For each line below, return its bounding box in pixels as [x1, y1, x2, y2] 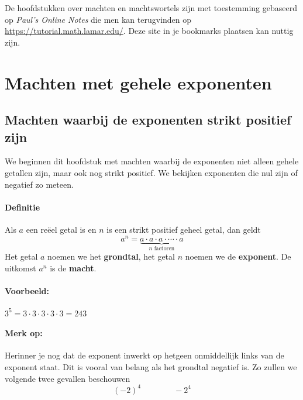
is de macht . [50, 261, 97, 274]
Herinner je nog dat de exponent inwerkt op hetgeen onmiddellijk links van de [5, 349, 284, 361]
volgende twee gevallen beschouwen [5, 372, 130, 384]
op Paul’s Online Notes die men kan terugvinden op [5, 13, 192, 25]
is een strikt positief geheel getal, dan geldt [106, 223, 261, 235]
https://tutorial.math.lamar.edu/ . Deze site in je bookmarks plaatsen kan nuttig [5, 25, 294, 37]
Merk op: [5, 327, 43, 339]
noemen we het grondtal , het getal [47, 250, 175, 263]
